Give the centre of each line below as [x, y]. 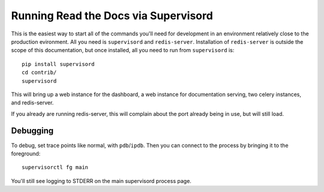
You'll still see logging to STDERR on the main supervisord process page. [101, 181]
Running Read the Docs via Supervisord [112, 16]
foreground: [26, 154]
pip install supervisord [58, 64]
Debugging [32, 131]
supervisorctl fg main [55, 167]
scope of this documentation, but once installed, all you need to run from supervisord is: [123, 50]
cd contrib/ [39, 73]
